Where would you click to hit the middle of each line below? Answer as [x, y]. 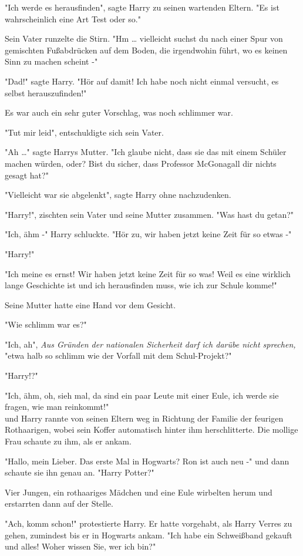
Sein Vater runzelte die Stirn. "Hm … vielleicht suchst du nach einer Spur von [144, 38]
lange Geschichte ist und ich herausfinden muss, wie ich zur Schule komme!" [141, 285]
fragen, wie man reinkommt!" [57, 407]
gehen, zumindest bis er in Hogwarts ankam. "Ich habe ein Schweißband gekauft [149, 535]
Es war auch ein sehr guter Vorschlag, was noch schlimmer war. [119, 112]
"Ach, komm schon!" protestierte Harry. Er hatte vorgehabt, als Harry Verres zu [149, 523]
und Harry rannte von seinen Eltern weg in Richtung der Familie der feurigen [144, 418]
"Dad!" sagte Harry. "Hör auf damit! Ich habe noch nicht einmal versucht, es [142, 81]
